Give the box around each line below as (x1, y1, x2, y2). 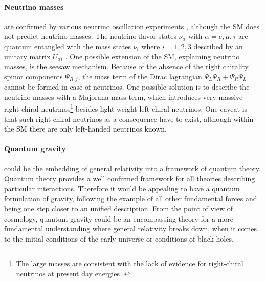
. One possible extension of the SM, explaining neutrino (65, 51, 240, 61)
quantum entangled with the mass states (4, 40, 131, 51)
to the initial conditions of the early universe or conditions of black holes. (4, 233, 234, 244)
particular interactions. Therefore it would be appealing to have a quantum (4, 183, 240, 193)
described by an (193, 40, 243, 51)
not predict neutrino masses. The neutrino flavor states (4, 31, 176, 41)
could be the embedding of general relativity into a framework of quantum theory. (4, 163, 261, 173)
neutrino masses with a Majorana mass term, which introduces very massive (4, 91, 243, 102)
